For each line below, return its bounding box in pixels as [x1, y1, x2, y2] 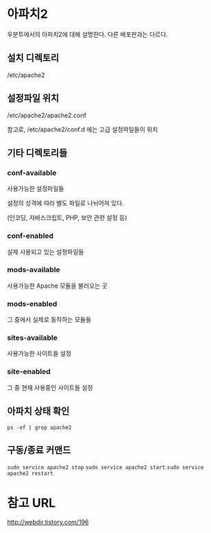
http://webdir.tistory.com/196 [7, 518, 89, 526]
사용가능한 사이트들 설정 [7, 349, 72, 358]
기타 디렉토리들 [7, 147, 68, 158]
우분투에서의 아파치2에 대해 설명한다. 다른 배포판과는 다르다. [7, 30, 169, 38]
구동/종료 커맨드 [7, 444, 71, 456]
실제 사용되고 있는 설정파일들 [7, 247, 84, 256]
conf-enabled [7, 231, 53, 240]
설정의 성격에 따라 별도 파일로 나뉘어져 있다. [7, 199, 125, 208]
